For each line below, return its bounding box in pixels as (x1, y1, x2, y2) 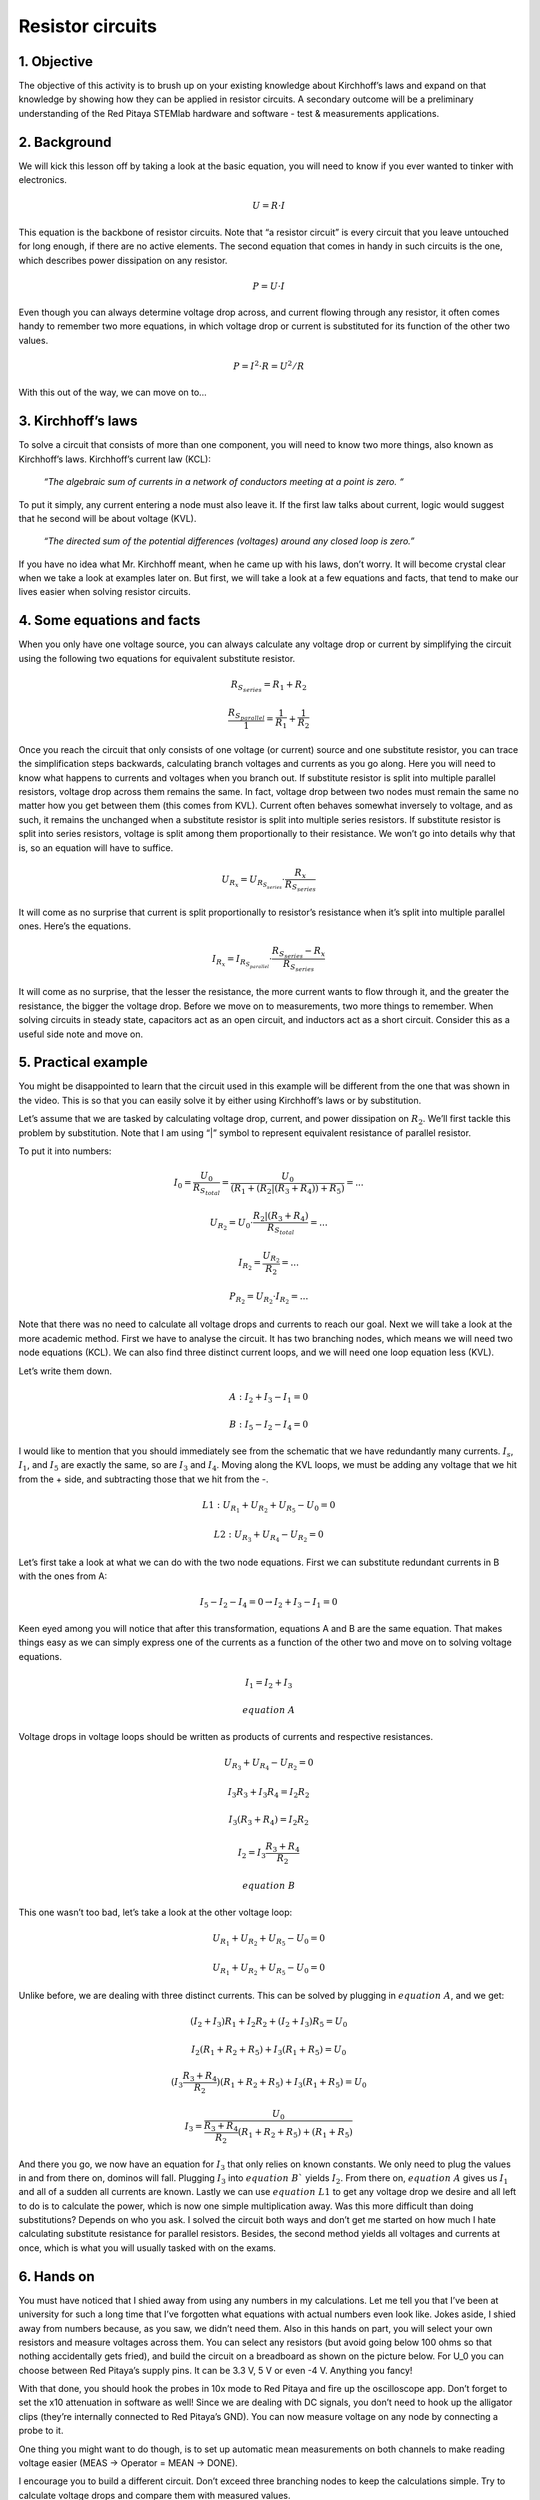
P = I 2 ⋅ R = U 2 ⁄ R (233, 359, 305, 372)
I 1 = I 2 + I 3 (245, 1676, 293, 1690)
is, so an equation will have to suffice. (18, 841, 174, 854)
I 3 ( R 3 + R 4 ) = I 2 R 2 (228, 1814, 309, 1828)
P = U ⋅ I (252, 280, 285, 292)
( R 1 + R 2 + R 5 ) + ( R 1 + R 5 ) (237, 2126, 354, 2140)
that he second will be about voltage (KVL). (18, 512, 197, 524)
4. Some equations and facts (18, 612, 201, 629)
